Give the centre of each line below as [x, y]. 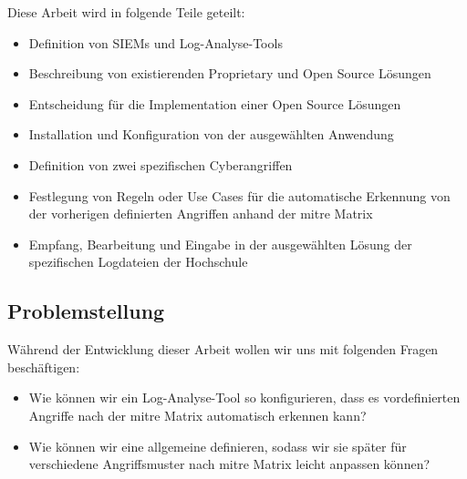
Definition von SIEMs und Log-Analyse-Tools [156, 42]
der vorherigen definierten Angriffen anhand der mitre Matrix [201, 214]
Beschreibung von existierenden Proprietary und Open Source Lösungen [230, 73]
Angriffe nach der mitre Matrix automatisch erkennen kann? [197, 415]
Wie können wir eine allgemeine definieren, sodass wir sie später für [218, 446]
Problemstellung [86, 311]
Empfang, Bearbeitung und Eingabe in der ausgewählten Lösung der [220, 244]
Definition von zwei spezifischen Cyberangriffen [161, 164]
